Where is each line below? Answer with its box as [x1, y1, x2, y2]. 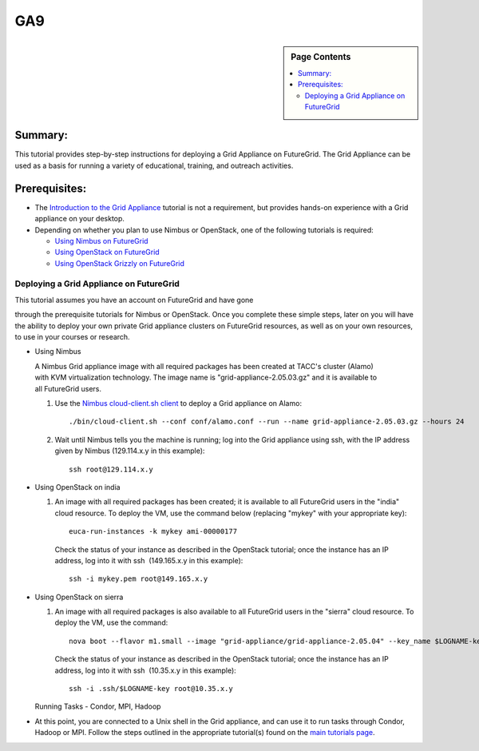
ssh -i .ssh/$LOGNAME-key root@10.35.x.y [69, 684, 233, 693]
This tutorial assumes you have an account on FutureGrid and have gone [14, 295, 254, 304]
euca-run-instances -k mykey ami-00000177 [69, 527, 238, 536]
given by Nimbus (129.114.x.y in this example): [54, 446, 205, 455]
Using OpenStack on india [34, 482, 121, 491]
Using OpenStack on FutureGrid [54, 248, 160, 257]
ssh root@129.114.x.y [69, 464, 153, 474]
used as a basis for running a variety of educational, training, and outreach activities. [14, 161, 294, 170]
